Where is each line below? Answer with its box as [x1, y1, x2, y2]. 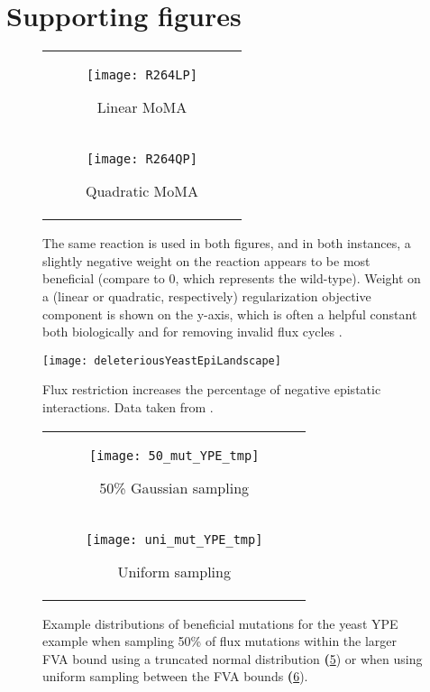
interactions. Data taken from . [42, 397, 214, 416]
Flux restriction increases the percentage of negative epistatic [42, 380, 381, 399]
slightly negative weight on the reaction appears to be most [42, 251, 371, 270]
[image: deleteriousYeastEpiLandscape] [42, 354, 281, 367]
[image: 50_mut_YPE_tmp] [89, 447, 260, 463]
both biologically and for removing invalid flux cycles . [42, 322, 343, 341]
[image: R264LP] [87, 68, 197, 83]
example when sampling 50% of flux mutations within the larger [42, 632, 398, 650]
